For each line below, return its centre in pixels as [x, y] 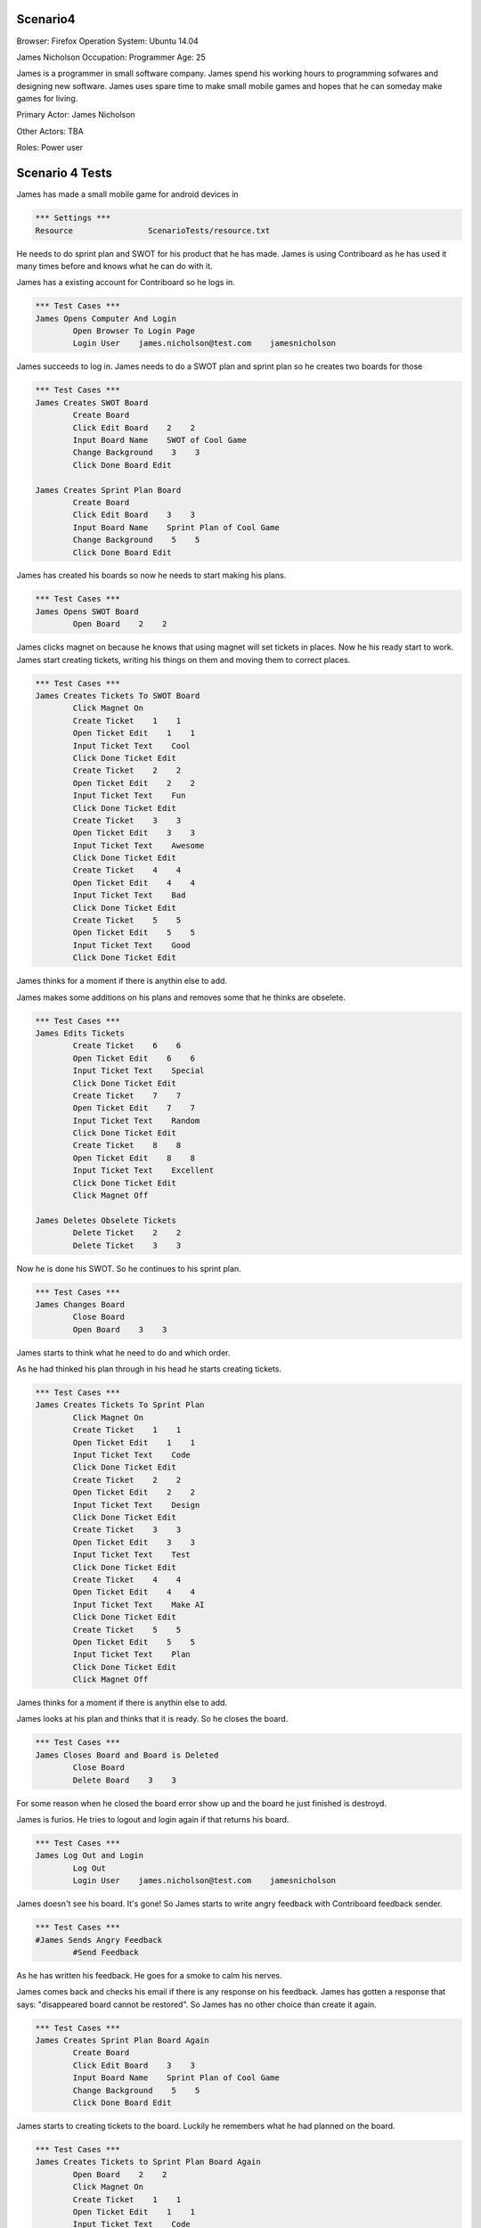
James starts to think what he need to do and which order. [123, 1352]
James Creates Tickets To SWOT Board [118, 696]
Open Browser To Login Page [134, 331]
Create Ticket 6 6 [127, 1046]
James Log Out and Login [90, 1855]
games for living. [47, 99]
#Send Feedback [106, 1952]
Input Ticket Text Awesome [139, 845]
